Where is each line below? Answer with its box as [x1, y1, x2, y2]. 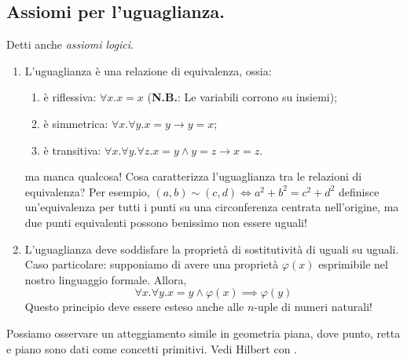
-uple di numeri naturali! [254, 298, 372, 315]
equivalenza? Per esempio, [24, 183, 150, 199]
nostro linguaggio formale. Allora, [24, 271, 187, 287]
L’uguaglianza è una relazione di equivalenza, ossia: [24, 62, 272, 79]
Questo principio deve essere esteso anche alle [24, 298, 244, 315]
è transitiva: [43, 141, 101, 158]
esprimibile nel [318, 256, 388, 272]
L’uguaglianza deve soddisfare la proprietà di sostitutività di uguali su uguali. [24, 240, 399, 257]
